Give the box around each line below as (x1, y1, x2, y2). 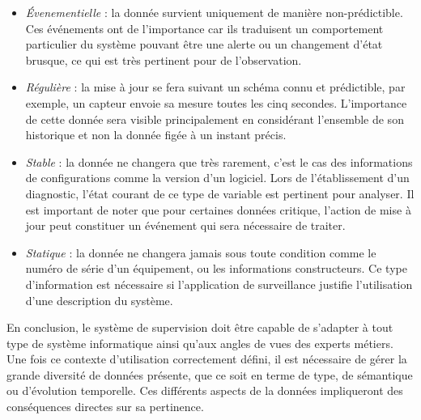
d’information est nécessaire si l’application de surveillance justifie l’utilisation (25, 275, 413, 292)
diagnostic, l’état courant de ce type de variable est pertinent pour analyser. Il (25, 185, 415, 202)
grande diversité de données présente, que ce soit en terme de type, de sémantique (6, 366, 413, 383)
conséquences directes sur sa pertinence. (6, 398, 204, 415)
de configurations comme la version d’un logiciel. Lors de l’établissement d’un (25, 169, 410, 186)
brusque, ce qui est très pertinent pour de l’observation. (25, 51, 302, 68)
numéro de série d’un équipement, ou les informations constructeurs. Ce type (25, 260, 407, 277)
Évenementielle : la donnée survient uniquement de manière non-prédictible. (25, 4, 403, 20)
